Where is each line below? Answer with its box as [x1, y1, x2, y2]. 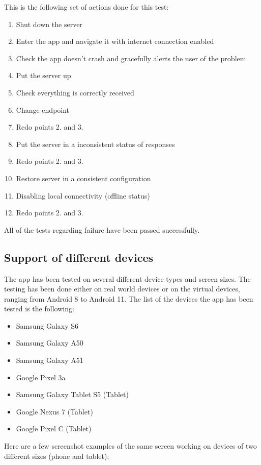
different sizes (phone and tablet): [4, 450, 109, 461]
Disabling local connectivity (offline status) [16, 190, 150, 201]
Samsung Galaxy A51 [16, 355, 83, 365]
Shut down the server [16, 18, 82, 29]
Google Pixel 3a [16, 372, 66, 382]
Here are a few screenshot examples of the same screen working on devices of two [4, 440, 257, 451]
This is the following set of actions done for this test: [4, 2, 169, 12]
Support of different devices [4, 249, 154, 265]
